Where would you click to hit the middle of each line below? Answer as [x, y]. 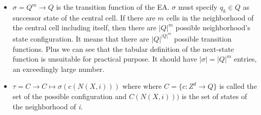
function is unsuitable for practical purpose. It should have [105, 59]
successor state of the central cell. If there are [84, 17]
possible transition [203, 38]
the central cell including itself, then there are [84, 27]
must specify [198, 7]
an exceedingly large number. [58, 69]
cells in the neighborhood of [210, 17]
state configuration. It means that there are [81, 38]
